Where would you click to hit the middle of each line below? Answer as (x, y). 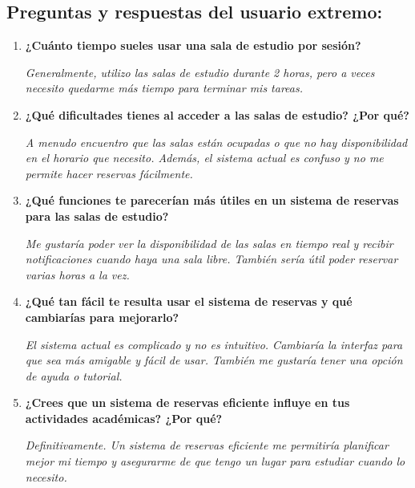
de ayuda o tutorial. (74, 375)
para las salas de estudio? (97, 216)
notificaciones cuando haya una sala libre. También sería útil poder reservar (212, 259)
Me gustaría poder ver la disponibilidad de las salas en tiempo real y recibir (209, 243)
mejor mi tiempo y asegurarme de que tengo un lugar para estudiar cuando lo (215, 461)
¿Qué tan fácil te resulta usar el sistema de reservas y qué (189, 301)
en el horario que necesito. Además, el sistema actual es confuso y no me (204, 158)
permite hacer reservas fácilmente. (109, 173)
